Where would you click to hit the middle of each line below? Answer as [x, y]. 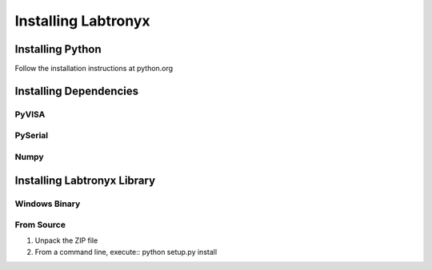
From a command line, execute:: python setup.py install [126, 252]
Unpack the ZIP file [66, 240]
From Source [40, 225]
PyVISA [30, 114]
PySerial [32, 136]
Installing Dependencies [77, 91]
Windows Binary [48, 204]
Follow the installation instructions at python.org [94, 69]
